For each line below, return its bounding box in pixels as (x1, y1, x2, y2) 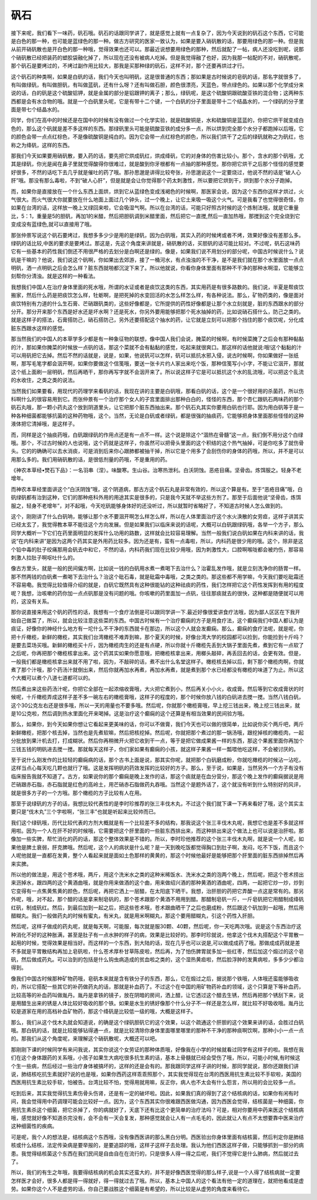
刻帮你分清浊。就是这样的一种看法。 (11, 272, 99, 279)
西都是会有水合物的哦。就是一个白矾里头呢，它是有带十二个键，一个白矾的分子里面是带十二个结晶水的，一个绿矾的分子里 (11, 98, 304, 105)
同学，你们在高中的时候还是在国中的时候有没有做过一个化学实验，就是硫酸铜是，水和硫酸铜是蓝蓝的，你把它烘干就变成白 (11, 116, 304, 124)
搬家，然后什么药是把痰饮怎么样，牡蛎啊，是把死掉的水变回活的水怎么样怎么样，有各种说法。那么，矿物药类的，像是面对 (11, 292, 304, 299)
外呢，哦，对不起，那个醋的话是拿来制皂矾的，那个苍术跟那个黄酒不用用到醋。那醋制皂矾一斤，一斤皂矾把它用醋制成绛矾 (11, 896, 304, 903)
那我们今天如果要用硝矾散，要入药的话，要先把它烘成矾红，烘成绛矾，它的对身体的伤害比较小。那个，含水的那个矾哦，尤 (11, 152, 304, 159)
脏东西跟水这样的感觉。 (11, 324, 68, 332)
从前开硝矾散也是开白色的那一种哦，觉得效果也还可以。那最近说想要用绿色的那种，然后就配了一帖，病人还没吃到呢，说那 (11, 46, 304, 53)
